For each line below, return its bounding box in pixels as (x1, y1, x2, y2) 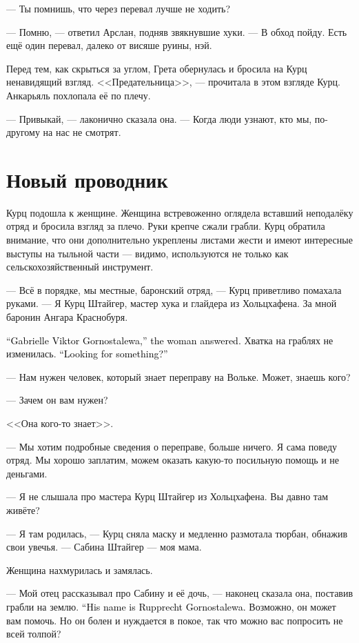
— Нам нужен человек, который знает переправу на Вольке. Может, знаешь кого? (6, 369, 351, 384)
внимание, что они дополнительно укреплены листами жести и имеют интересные (6, 233, 353, 247)
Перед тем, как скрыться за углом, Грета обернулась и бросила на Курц (6, 61, 307, 75)
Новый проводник (6, 165, 168, 193)
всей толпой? (6, 626, 61, 641)
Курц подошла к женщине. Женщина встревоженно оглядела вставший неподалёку (6, 205, 353, 219)
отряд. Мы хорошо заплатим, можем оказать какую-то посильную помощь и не (6, 453, 340, 467)
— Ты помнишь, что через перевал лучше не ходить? (6, 1, 231, 15)
